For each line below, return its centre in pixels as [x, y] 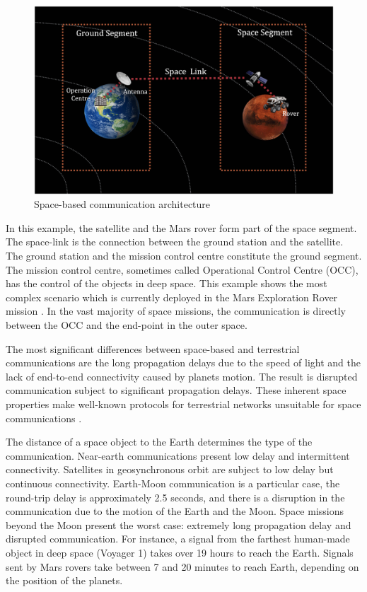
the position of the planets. [64, 580]
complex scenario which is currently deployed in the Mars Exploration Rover [172, 297]
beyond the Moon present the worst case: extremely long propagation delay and [179, 524]
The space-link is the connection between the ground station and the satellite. [175, 242]
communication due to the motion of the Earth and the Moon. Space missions [175, 511]
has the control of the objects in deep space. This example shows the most [167, 283]
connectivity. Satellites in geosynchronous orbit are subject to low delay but [170, 469]
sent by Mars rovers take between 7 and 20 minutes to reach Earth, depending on [182, 566]
